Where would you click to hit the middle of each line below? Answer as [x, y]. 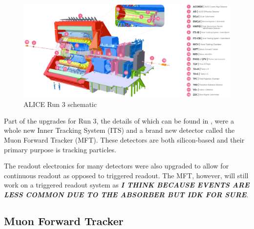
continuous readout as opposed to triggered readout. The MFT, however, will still [126, 175]
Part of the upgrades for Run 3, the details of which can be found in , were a [119, 120]
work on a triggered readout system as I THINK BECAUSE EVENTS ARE [127, 185]
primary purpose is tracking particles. [60, 149]
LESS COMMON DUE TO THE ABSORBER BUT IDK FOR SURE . [126, 195]
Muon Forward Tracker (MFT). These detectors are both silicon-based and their [124, 140]
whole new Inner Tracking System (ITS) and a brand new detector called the [119, 130]
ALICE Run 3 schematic [60, 104]
